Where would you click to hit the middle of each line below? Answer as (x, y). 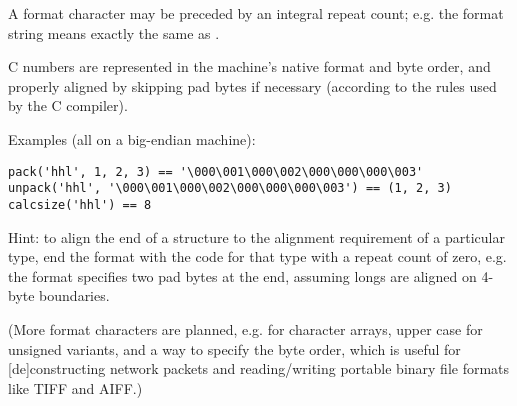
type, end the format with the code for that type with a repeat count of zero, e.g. (257, 256)
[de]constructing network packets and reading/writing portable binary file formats (259, 368)
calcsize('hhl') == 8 (80, 204)
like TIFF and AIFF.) (75, 387)
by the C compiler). (68, 105)
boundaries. (74, 295)
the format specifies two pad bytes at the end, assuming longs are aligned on (242, 275)
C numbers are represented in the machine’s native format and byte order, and (249, 66)
